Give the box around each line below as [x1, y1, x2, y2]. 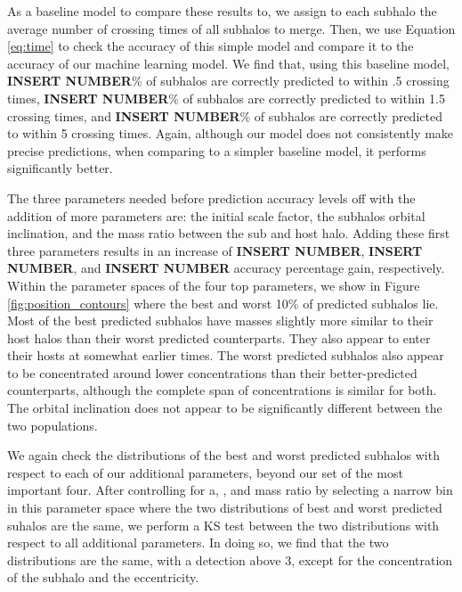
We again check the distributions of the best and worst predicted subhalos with [7, 446, 440, 465]
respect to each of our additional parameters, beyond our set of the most [7, 463, 403, 481]
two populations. [7, 415, 98, 434]
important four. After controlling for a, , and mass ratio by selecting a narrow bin [7, 481, 453, 499]
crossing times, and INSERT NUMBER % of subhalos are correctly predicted [7, 106, 442, 125]
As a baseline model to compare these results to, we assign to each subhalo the [7, 2, 437, 20]
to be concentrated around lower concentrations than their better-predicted [7, 363, 417, 382]
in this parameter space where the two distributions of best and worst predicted [7, 498, 442, 517]
